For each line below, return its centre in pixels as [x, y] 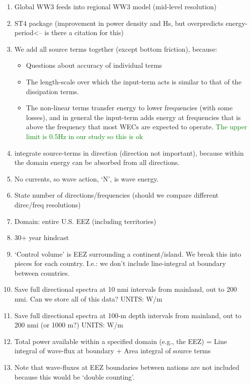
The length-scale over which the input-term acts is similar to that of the [134, 81]
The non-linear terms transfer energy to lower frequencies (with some [129, 108]
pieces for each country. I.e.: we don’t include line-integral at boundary [120, 263]
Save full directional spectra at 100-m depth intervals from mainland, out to [128, 315]
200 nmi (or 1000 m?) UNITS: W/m [69, 325]
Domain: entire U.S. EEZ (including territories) [85, 221]
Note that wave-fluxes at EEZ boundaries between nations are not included [127, 367]
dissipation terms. [52, 91]
